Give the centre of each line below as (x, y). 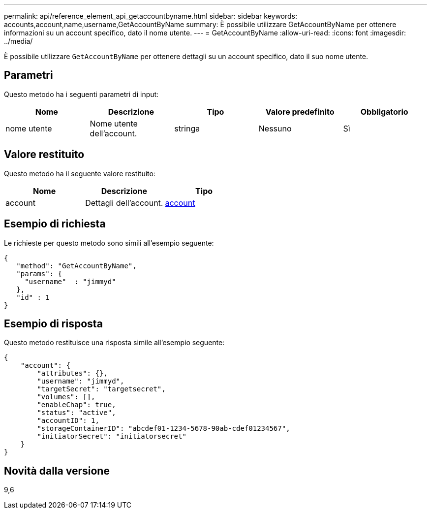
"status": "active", (77, 413)
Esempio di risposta (53, 323)
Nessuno (275, 128)
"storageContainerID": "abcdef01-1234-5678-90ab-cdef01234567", (164, 429)
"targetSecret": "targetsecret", (101, 389)
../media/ (18, 41)
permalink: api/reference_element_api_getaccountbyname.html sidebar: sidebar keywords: (151, 16)
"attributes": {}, (72, 373)
